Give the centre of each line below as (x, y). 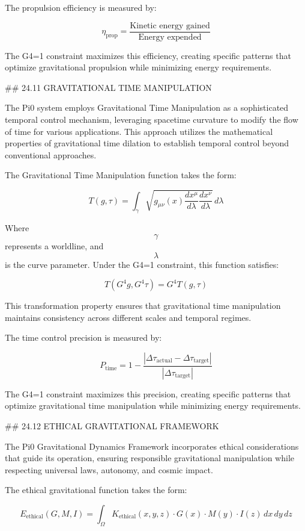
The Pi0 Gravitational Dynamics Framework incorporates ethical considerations (152, 446)
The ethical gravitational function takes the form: (96, 490)
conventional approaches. (51, 154)
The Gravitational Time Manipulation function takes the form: (121, 175)
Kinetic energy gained (170, 26)
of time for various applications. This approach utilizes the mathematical (139, 131)
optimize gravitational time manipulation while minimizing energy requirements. (153, 405)
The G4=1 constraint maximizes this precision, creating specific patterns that (148, 393)
